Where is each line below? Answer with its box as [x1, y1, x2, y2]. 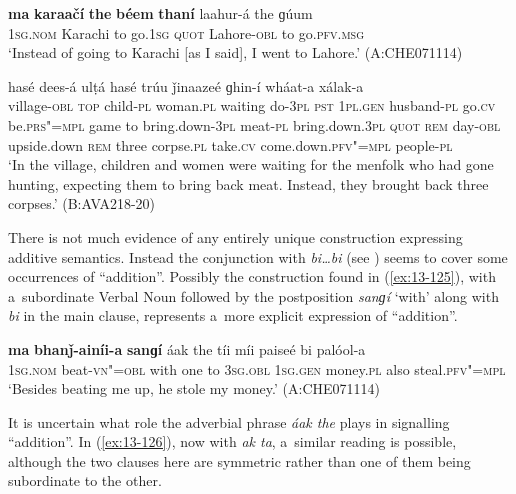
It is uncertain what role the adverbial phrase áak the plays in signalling [8, 411, 450, 432]
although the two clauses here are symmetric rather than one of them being [8, 450, 471, 471]
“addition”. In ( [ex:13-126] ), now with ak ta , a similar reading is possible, [8, 431, 457, 452]
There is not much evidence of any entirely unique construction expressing [8, 226, 463, 247]
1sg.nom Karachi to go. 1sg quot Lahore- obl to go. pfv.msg [8, 22, 365, 43]
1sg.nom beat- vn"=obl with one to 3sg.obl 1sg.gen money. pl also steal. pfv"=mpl [8, 358, 506, 379]
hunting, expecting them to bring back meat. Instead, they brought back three [8, 173, 489, 194]
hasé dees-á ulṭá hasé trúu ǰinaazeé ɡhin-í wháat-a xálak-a [8, 75, 364, 96]
